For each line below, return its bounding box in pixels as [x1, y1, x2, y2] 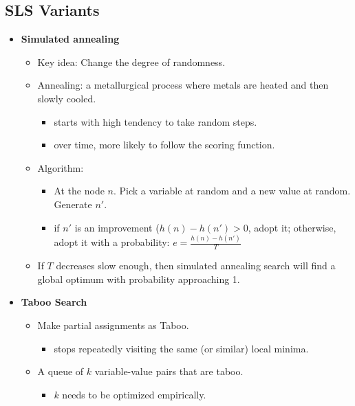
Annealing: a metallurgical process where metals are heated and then [37, 78, 329, 92]
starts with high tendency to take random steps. [54, 114, 257, 128]
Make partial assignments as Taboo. [37, 318, 189, 332]
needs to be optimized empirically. [62, 387, 206, 401]
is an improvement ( [74, 220, 160, 234]
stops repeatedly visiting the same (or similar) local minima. [54, 341, 309, 355]
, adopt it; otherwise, [248, 220, 336, 234]
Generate [54, 196, 92, 211]
